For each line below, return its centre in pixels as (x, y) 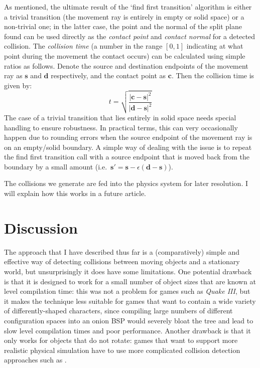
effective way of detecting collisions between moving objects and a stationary (122, 261)
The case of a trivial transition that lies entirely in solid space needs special (120, 117)
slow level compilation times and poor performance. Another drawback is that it (127, 330)
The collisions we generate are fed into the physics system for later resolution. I (126, 183)
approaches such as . (35, 360)
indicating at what (215, 46)
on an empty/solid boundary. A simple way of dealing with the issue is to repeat (128, 147)
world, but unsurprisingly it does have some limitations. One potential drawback (128, 271)
